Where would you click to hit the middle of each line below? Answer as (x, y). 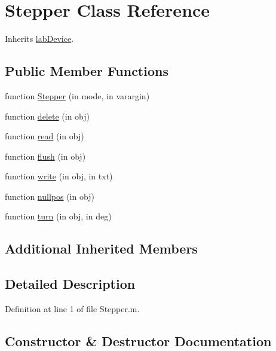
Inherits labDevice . (39, 39)
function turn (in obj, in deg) (58, 216)
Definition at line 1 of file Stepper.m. (72, 309)
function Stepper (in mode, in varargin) (77, 95)
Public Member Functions (87, 71)
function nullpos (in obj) (50, 196)
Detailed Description (70, 284)
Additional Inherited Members (101, 248)
